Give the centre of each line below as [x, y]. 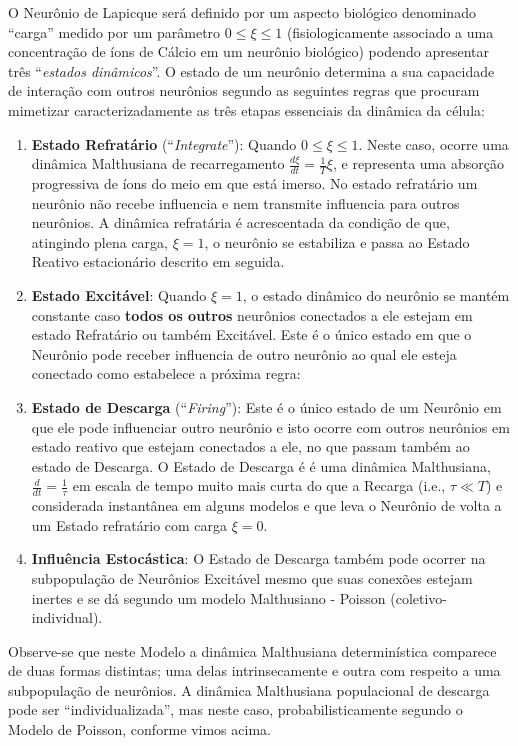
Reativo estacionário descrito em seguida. [158, 261]
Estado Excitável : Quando [119, 294]
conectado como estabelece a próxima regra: [166, 373]
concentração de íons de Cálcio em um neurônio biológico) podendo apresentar [248, 51]
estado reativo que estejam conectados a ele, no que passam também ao [250, 446]
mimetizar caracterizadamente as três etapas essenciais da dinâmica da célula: [246, 109]
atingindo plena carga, [99, 241]
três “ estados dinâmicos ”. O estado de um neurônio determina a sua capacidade [251, 70]
